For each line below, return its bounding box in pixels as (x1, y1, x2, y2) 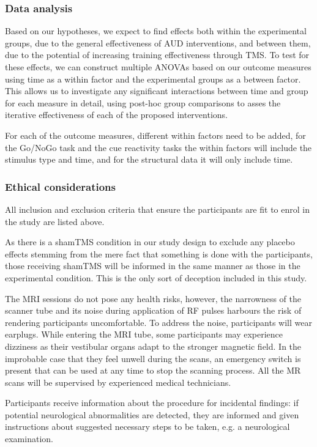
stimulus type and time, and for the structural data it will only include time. (5, 153, 293, 166)
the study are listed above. (5, 215, 105, 227)
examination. (5, 432, 53, 445)
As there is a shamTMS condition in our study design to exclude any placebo (5, 235, 295, 248)
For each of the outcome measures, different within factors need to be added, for (5, 128, 306, 141)
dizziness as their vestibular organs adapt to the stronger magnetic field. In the (5, 339, 302, 352)
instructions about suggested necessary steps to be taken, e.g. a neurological (5, 420, 290, 433)
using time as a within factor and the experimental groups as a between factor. (5, 72, 301, 85)
